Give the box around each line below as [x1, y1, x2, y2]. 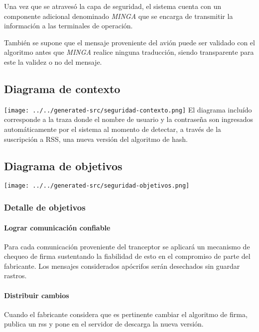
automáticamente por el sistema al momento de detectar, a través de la [4, 124, 221, 134]
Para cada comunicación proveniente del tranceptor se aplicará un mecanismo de [4, 241, 250, 251]
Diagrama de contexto [4, 81, 121, 96]
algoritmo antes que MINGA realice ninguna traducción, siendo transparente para [4, 47, 254, 57]
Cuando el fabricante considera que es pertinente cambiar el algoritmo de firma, [4, 309, 248, 319]
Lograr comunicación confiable [4, 222, 111, 232]
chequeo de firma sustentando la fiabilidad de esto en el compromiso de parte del [4, 251, 251, 261]
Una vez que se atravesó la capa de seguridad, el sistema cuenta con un [4, 1, 221, 11]
